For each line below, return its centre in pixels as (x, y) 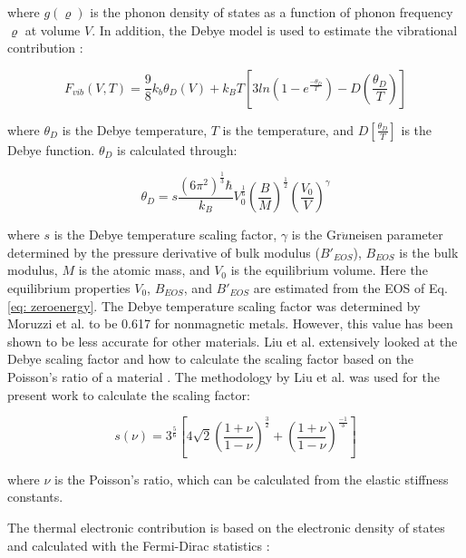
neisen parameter (396, 235)
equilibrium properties (69, 287)
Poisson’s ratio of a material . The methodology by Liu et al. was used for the (223, 376)
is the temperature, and (288, 129)
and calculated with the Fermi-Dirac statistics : (139, 545)
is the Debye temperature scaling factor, (165, 235)
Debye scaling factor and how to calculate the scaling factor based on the (211, 359)
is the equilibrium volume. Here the (329, 270)
